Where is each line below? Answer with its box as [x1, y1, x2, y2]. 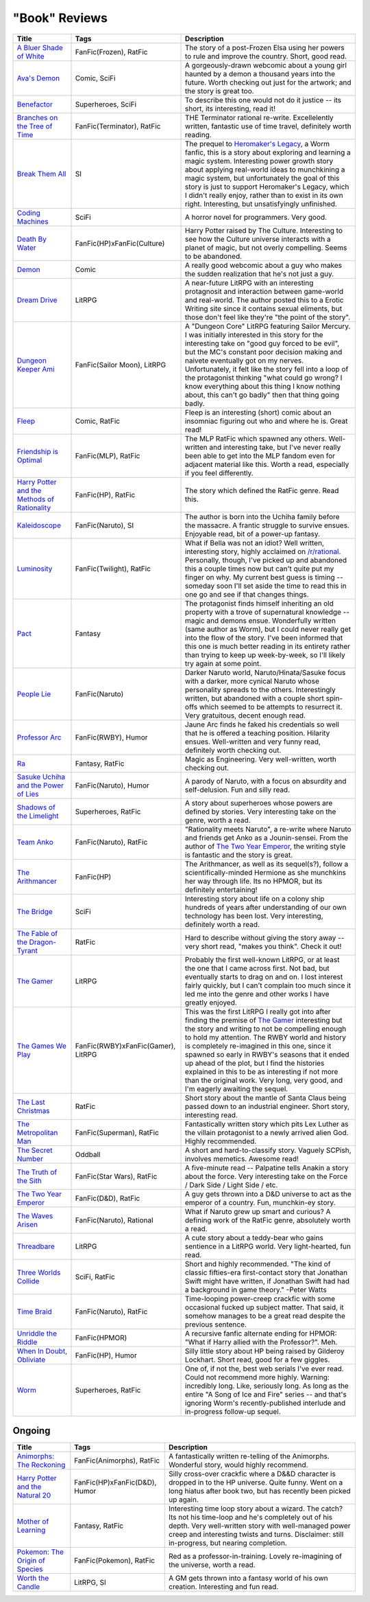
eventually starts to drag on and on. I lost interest [185, 972, 343, 981]
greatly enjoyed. [185, 998, 238, 1007]
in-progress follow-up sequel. [185, 1406, 281, 1416]
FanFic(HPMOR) [75, 1333, 127, 1342]
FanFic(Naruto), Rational [75, 1215, 153, 1225]
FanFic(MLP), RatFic [75, 450, 140, 460]
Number [16, 1154, 44, 1163]
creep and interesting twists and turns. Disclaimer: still [168, 1530, 344, 1540]
